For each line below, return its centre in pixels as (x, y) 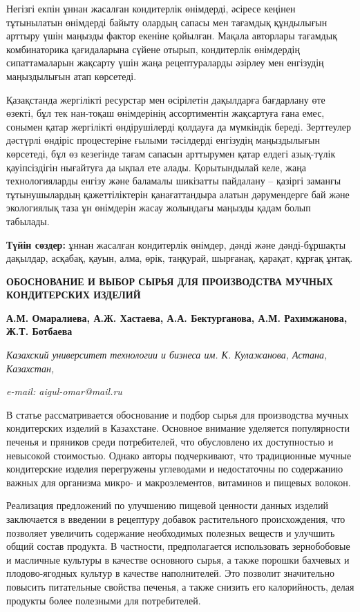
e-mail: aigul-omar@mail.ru (64, 391)
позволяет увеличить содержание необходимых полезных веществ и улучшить (171, 532)
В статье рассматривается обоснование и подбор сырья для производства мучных (178, 414)
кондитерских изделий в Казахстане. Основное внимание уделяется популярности (178, 428)
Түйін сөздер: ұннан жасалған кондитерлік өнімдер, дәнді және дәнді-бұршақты (176, 244)
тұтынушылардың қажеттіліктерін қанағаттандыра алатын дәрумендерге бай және (178, 194)
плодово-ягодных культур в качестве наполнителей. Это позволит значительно (170, 573)
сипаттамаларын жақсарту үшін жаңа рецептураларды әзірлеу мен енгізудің (165, 63)
